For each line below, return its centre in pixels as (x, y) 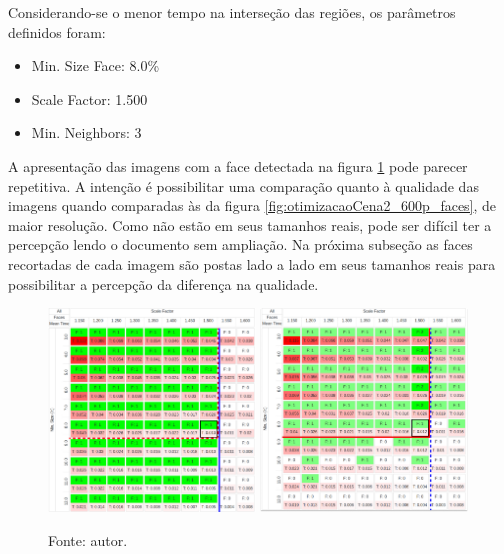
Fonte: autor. (88, 539)
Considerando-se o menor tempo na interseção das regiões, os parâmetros (232, 12)
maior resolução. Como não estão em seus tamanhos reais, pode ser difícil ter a (250, 224)
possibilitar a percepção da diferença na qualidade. (163, 283)
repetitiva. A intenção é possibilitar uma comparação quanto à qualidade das (243, 185)
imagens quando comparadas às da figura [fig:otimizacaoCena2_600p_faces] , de (252, 205)
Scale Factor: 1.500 (89, 98)
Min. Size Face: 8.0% (95, 65)
